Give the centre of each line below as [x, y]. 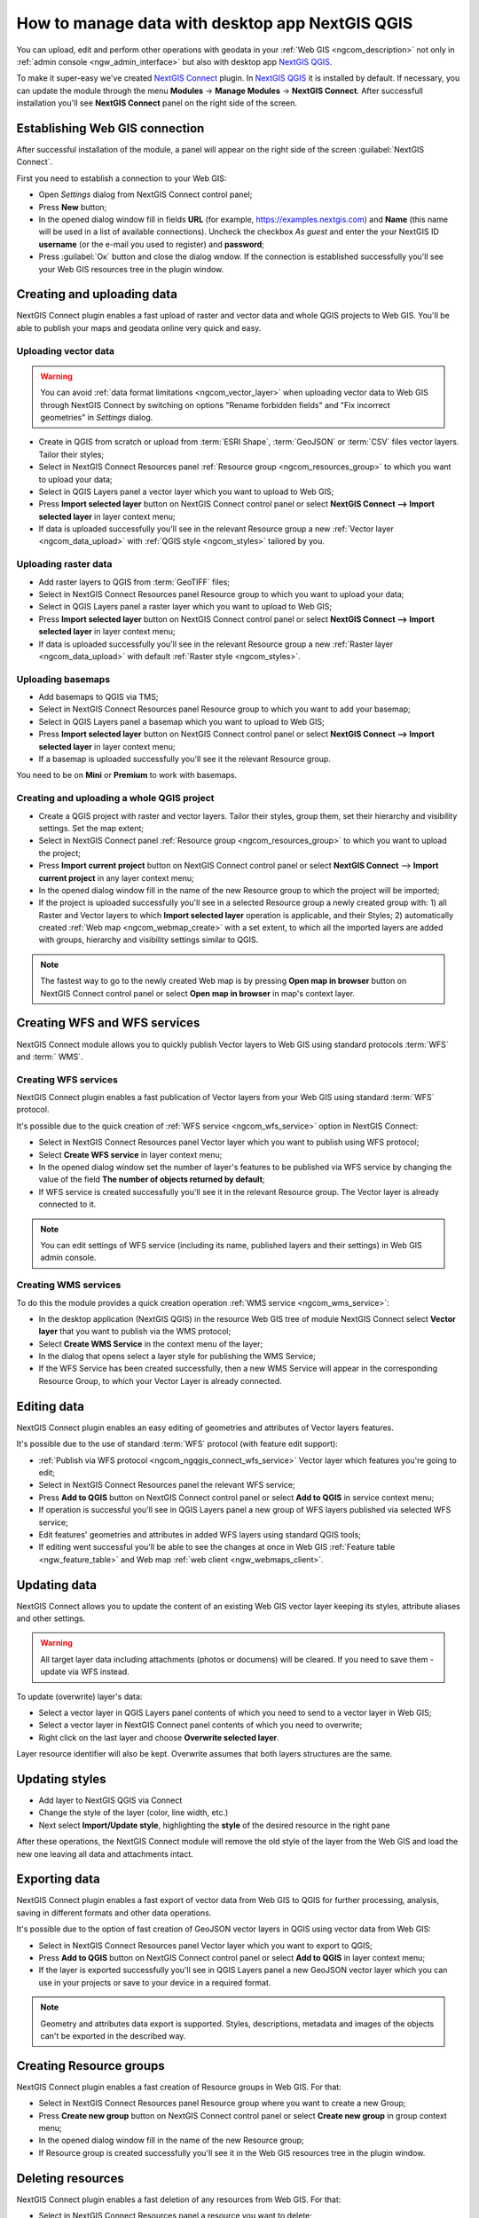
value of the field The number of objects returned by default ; [152, 1179]
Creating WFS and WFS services [108, 1023]
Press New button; [73, 207]
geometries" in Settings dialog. [97, 417]
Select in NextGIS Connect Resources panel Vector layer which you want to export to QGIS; [205, 1945]
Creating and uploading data [97, 294]
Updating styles [61, 1779]
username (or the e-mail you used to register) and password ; [152, 244]
